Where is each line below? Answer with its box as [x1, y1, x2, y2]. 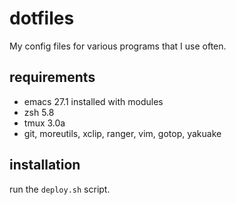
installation [9, 157, 81, 174]
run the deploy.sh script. [9, 183, 111, 195]
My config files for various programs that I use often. [9, 40, 227, 52]
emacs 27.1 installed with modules [23, 95, 164, 107]
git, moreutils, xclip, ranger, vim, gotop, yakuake [23, 127, 222, 139]
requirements [9, 69, 96, 86]
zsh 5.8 [23, 106, 55, 118]
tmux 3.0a [23, 117, 66, 129]
